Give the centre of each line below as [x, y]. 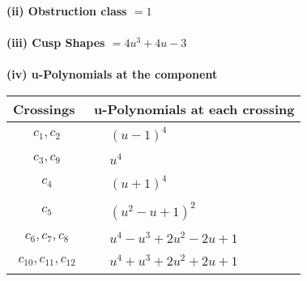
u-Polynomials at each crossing [194, 109]
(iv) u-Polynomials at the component [112, 74]
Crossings [44, 109]
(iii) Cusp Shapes [56, 43]
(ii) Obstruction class [67, 11]
